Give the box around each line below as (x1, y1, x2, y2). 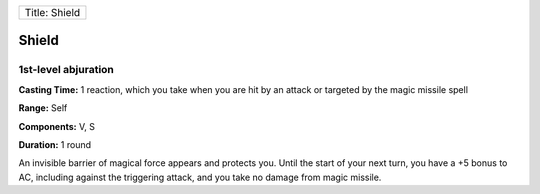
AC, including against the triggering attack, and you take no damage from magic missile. (18, 171, 382, 183)
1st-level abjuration (18, 63, 115, 77)
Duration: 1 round (18, 138, 92, 150)
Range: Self (18, 102, 68, 114)
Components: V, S (18, 120, 95, 132)
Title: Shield (24, 6, 81, 19)
